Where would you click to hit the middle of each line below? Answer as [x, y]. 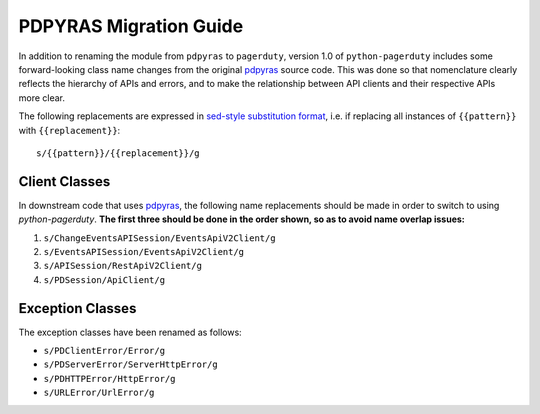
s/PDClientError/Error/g [104, 351]
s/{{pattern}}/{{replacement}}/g [118, 153]
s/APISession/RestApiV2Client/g [122, 266]
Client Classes [64, 181]
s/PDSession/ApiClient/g [104, 279]
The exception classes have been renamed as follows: [130, 332]
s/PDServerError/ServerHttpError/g [131, 364]
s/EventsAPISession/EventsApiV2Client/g [144, 251]
